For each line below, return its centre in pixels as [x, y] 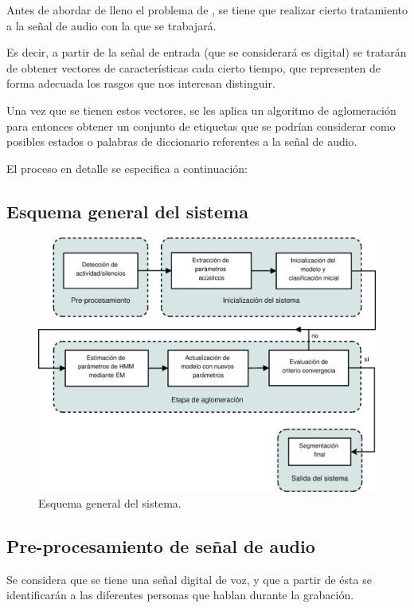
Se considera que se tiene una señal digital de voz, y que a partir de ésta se [189, 579]
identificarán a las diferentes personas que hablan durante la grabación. [180, 595]
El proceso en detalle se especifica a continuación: [127, 168]
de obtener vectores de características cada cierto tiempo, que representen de [193, 67]
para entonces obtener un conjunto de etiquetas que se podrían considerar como [201, 126]
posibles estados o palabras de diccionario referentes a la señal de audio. [182, 141]
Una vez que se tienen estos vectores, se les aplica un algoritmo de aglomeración [201, 110]
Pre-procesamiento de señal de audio [161, 545]
